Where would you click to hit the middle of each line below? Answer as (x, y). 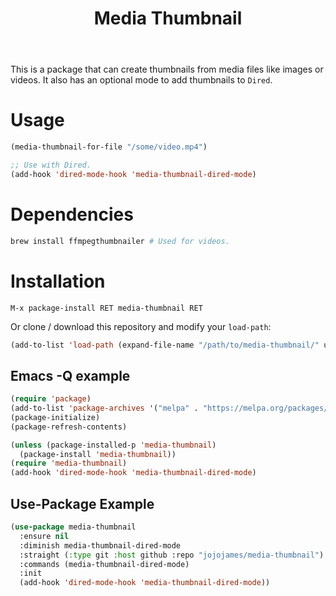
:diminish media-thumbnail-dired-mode (100, 545)
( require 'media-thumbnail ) (69, 463)
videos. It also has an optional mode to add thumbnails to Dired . (141, 80)
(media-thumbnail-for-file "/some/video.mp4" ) (109, 147)
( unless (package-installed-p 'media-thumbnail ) (113, 445)
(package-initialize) (55, 417)
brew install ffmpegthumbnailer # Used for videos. (120, 241)
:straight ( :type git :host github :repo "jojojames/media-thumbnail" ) (172, 555)
